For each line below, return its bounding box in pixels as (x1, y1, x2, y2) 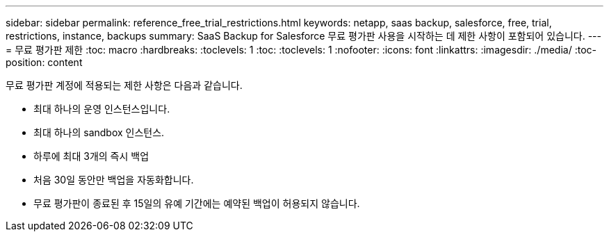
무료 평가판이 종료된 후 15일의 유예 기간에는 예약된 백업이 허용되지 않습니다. (33, 197, 360, 209)
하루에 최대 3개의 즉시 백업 (33, 150, 149, 162)
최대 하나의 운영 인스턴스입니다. (33, 103, 170, 115)
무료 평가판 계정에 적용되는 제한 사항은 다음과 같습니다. (6, 79, 243, 91)
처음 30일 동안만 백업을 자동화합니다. (33, 174, 194, 186)
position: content (6, 56, 83, 68)
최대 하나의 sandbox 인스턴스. (33, 126, 165, 138)
